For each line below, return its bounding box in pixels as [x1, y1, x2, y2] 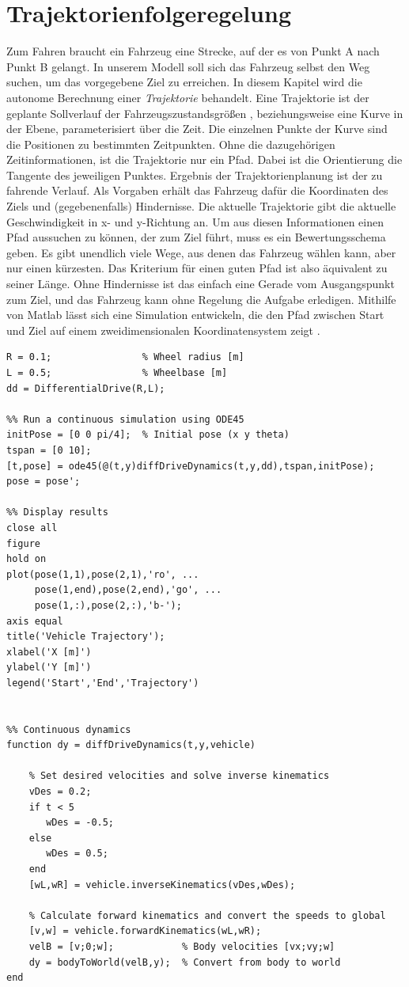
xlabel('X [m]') [6, 646, 92, 658]
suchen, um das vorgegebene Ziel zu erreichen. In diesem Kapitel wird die [6, 74, 362, 90]
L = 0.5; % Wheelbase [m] [6, 367, 228, 378]
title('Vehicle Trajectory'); [6, 631, 165, 643]
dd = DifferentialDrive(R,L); [6, 382, 165, 394]
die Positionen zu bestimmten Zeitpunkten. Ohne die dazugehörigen [6, 135, 335, 152]
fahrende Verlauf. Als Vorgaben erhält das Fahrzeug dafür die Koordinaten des [6, 182, 388, 199]
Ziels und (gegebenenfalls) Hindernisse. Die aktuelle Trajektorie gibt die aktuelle [6, 198, 396, 214]
